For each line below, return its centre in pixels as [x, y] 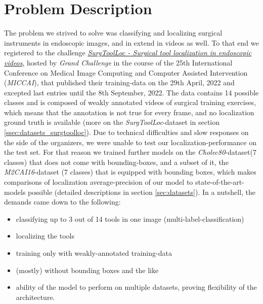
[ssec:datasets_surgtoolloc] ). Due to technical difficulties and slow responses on [126, 132]
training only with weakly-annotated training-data [94, 253]
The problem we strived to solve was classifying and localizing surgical [113, 33]
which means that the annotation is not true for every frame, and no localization [129, 112]
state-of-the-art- [220, 182]
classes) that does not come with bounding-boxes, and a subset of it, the [116, 162]
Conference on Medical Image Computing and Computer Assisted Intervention [126, 72]
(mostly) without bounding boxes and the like [87, 270]
